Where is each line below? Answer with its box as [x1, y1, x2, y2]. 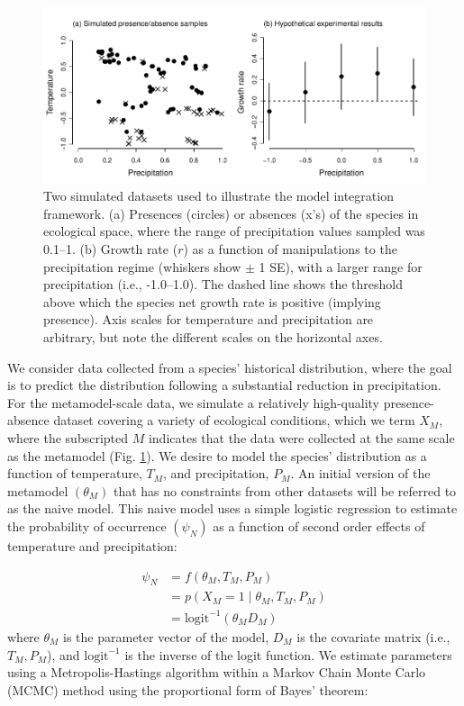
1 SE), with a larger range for [259, 257, 423, 276]
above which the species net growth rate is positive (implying [43, 292, 381, 311]
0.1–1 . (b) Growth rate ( [43, 240, 178, 258]
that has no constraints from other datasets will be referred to [113, 481, 457, 500]
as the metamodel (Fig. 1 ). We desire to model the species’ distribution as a [7, 446, 427, 465]
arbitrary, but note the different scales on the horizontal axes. [43, 328, 383, 347]
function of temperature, [7, 464, 142, 483]
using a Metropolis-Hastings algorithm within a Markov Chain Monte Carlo [7, 663, 426, 682]
